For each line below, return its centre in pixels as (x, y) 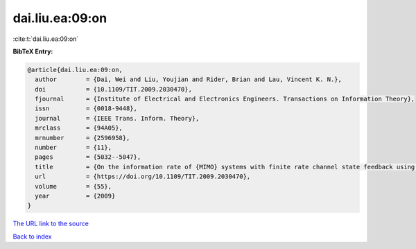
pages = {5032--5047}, (88, 157)
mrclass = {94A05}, (79, 128)
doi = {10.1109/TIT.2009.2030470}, (113, 89)
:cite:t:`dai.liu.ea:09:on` (46, 39)
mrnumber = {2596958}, (83, 138)
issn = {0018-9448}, (86, 109)
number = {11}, (73, 148)
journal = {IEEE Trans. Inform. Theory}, (117, 118)
